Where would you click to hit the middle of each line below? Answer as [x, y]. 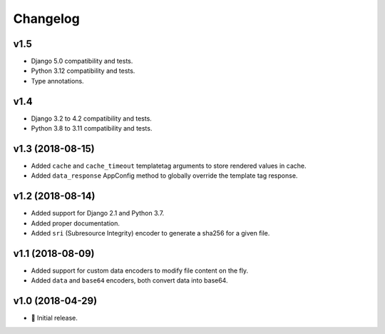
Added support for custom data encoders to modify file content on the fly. [140, 270]
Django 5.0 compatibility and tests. [82, 61]
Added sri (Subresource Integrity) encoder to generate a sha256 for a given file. [150, 233]
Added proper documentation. [76, 223]
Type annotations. [58, 81]
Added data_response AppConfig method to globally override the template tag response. [164, 176]
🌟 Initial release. [55, 318]
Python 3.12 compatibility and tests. [83, 71]
